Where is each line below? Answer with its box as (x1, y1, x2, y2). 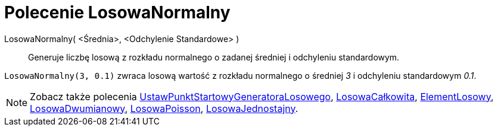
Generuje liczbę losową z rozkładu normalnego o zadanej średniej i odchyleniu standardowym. (28, 52, 400, 62)
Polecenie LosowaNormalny (4, 2, 231, 23)
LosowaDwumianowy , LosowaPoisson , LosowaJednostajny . (30, 102, 298, 114)
